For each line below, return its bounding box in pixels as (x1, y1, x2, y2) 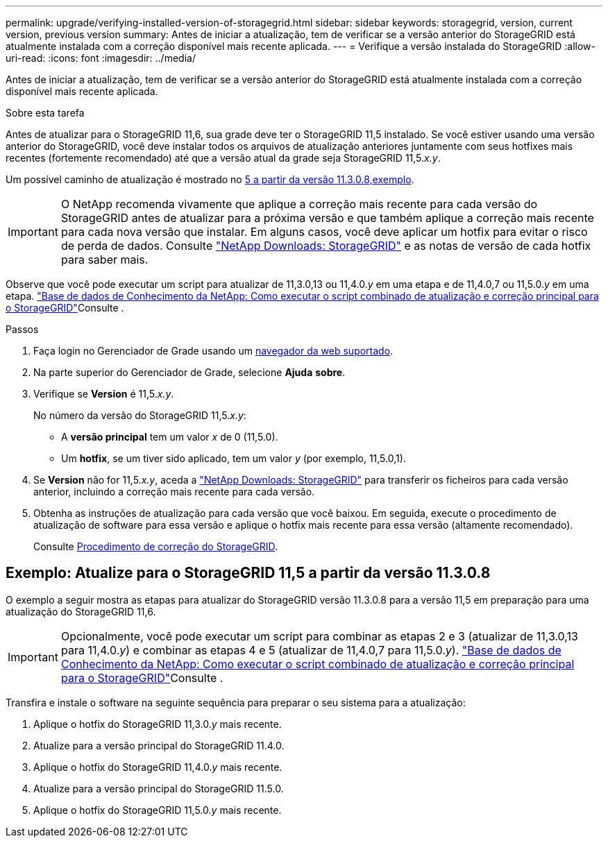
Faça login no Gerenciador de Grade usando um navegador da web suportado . (33, 345, 394, 357)
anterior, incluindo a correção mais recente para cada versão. (33, 486, 315, 497)
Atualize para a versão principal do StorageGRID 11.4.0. (33, 739, 285, 751)
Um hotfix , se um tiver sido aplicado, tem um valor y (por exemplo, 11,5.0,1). (61, 452, 406, 464)
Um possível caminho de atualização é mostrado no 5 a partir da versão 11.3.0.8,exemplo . (6, 173, 414, 185)
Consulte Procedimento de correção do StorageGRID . (33, 540, 278, 552)
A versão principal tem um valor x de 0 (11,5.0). (61, 431, 278, 443)
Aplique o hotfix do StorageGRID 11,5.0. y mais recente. (33, 803, 282, 816)
